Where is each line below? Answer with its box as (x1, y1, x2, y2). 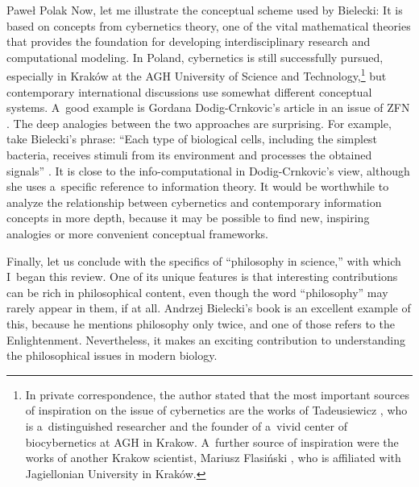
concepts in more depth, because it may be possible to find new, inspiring (6, 209, 370, 226)
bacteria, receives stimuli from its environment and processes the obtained (6, 147, 372, 163)
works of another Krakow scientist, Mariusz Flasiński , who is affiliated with (25, 449, 401, 466)
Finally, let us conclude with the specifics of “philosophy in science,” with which (6, 252, 401, 269)
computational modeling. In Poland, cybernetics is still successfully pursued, (6, 48, 384, 65)
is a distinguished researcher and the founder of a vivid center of (25, 417, 347, 434)
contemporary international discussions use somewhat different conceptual (6, 83, 372, 100)
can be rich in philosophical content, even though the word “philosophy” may (6, 283, 388, 300)
